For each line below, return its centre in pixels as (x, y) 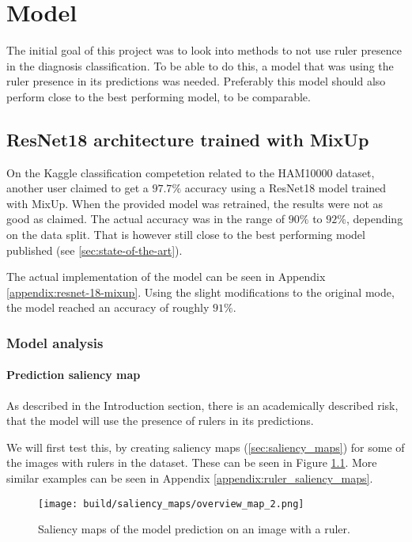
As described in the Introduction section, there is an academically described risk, (202, 405)
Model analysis (55, 342)
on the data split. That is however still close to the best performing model (186, 235)
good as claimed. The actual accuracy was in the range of (146, 219)
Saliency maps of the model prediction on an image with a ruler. (194, 529)
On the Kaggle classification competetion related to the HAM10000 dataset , (191, 172)
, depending (374, 219)
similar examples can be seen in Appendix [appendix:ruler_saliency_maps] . (190, 478)
